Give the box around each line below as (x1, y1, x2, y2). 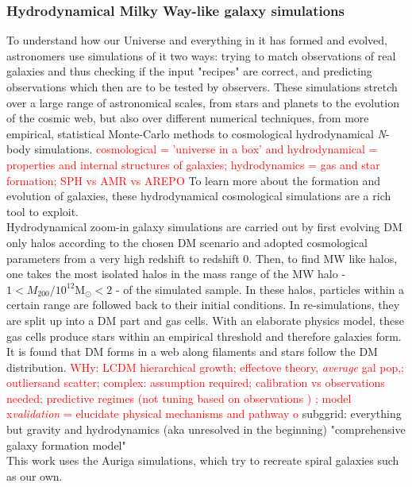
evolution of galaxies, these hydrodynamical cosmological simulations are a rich (6, 187, 391, 204)
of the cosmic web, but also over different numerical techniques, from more (6, 110, 369, 126)
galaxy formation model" (6, 436, 126, 453)
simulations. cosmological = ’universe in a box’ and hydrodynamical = (34, 141, 378, 157)
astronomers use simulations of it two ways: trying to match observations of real (6, 47, 396, 64)
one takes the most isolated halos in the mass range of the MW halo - (6, 265, 346, 282)
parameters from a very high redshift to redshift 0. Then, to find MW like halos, (6, 249, 398, 266)
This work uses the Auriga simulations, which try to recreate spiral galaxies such (6, 452, 399, 469)
